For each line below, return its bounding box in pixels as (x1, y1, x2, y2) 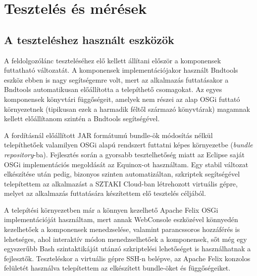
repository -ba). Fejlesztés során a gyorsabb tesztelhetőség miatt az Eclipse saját (4, 149, 245, 159)
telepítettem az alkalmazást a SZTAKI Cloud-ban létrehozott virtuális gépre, (4, 178, 238, 188)
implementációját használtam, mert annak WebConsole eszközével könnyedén (4, 214, 238, 225)
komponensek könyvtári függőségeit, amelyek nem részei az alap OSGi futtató (4, 93, 240, 104)
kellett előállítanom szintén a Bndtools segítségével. (4, 113, 160, 124)
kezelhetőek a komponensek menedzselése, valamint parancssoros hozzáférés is (4, 224, 240, 234)
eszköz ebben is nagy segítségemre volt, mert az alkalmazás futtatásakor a (4, 74, 229, 85)
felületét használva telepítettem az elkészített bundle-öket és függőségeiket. (4, 263, 231, 273)
